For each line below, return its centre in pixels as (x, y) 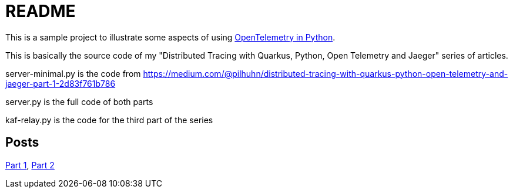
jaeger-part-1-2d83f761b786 (61, 83)
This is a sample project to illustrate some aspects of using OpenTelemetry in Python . (170, 37)
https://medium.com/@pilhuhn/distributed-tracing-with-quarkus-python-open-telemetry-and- (326, 73)
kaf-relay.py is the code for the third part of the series (109, 120)
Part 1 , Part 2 (30, 165)
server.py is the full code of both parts (79, 101)
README (41, 11)
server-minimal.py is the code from (73, 73)
